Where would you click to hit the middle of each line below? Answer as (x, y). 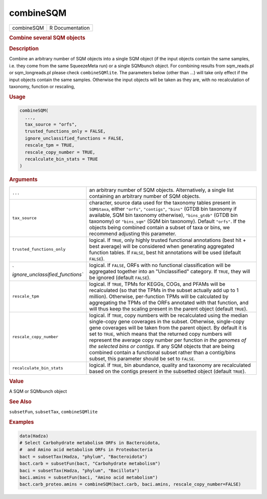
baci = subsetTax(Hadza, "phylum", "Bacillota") (80, 471)
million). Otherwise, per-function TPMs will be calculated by (159, 296)
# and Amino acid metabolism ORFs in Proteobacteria (86, 450)
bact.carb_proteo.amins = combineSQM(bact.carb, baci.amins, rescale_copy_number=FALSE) (131, 484)
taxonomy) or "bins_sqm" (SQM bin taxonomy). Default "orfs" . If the (167, 221)
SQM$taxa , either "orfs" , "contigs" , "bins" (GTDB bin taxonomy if (163, 209)
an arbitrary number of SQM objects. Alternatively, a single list (162, 190)
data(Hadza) (34, 436)
